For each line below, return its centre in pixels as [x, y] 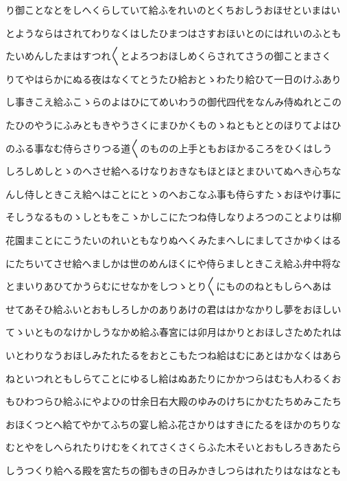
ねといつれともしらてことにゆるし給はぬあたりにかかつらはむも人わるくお [173, 378]
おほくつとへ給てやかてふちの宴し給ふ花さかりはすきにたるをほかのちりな [173, 424]
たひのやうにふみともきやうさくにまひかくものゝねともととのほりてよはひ [173, 124]
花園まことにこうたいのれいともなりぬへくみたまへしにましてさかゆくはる [173, 239]
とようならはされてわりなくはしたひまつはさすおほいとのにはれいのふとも [173, 33]
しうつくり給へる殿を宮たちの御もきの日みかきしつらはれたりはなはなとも [173, 470]
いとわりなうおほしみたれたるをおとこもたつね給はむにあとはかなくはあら [173, 355]
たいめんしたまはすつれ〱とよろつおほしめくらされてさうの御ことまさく [169, 56]
